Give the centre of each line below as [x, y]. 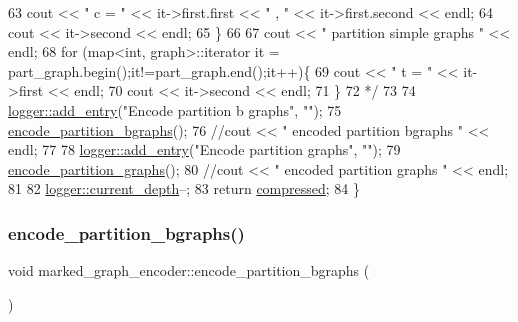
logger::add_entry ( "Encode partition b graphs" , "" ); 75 [175, 109]
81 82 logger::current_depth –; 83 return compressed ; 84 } [184, 188]
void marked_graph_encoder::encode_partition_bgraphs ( [189, 270]
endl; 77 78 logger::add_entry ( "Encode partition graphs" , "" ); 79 [204, 149]
